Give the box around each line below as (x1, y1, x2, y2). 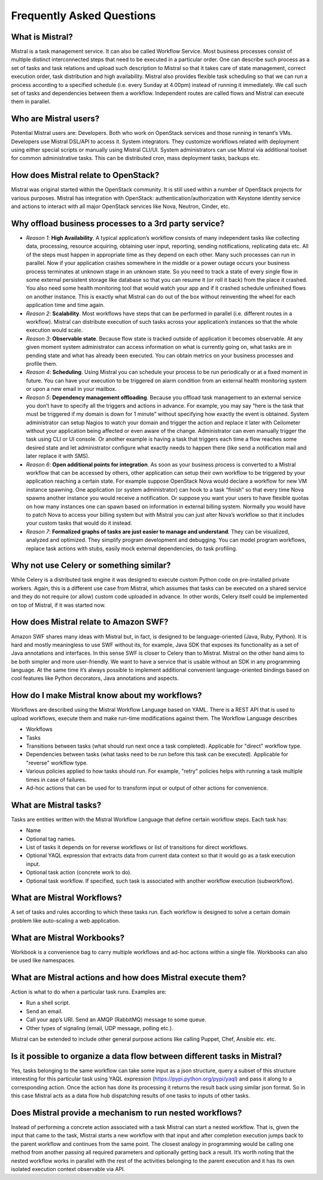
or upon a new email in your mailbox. (26, 386, 117, 393)
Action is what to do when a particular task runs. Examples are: (11, 988, 167, 995)
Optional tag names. (26, 835, 76, 842)
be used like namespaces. (11, 957, 76, 964)
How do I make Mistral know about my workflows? (11, 690, 203, 701)
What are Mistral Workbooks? (11, 932, 125, 943)
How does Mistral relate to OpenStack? (11, 170, 160, 180)
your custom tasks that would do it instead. (26, 519, 133, 527)
